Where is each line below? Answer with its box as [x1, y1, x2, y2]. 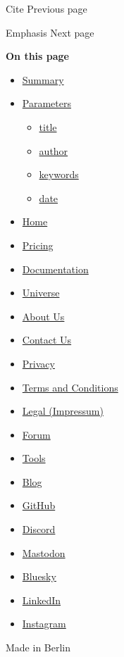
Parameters [22, 96, 71, 111]
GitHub [22, 498, 56, 513]
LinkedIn [22, 592, 61, 607]
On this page [6, 49, 69, 63]
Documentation [22, 261, 89, 276]
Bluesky [22, 569, 56, 584]
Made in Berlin [6, 640, 71, 655]
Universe [22, 285, 60, 300]
